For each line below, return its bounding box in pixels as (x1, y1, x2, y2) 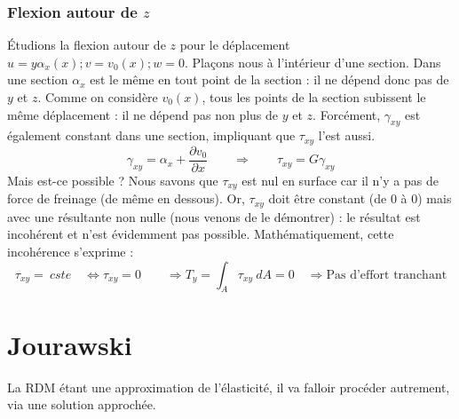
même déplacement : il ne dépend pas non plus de (7, 105, 279, 123)
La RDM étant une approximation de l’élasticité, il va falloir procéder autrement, (7, 377, 450, 396)
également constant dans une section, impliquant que (7, 126, 296, 145)
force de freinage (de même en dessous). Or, (7, 189, 245, 208)
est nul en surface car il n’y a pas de (241, 170, 439, 189)
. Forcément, (313, 105, 381, 123)
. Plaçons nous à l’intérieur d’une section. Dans (184, 52, 441, 71)
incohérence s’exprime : (7, 242, 134, 260)
